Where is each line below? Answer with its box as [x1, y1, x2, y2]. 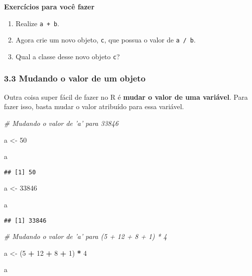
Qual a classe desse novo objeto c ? [15, 51, 120, 61]
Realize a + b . [15, 18, 59, 28]
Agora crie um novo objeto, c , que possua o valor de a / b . [15, 35, 196, 45]
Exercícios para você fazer [4, 1, 95, 11]
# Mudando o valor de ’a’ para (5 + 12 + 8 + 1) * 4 [4, 231, 167, 241]
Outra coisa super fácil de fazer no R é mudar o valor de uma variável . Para [4, 91, 248, 102]
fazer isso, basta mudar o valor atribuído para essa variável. [4, 101, 184, 112]
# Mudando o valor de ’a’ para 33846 [4, 118, 119, 128]
